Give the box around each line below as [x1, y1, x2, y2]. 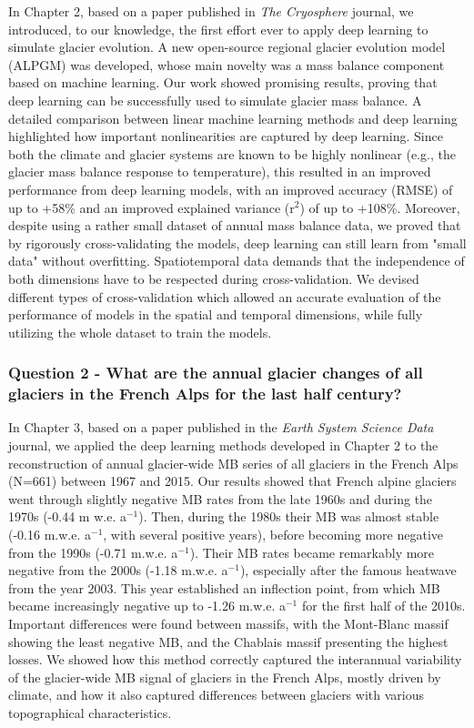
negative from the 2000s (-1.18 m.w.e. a [8, 561, 228, 580]
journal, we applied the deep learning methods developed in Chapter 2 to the [8, 436, 439, 455]
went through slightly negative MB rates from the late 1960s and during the [8, 489, 433, 508]
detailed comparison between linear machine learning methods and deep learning [8, 108, 458, 127]
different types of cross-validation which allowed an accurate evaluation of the [8, 287, 441, 306]
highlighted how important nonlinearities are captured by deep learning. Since [8, 126, 443, 146]
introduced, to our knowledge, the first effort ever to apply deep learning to [8, 19, 429, 38]
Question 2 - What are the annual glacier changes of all [8, 361, 423, 384]
